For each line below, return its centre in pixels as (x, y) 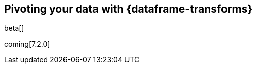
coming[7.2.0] (27, 44)
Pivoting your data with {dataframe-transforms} (129, 9)
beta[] (14, 28)
